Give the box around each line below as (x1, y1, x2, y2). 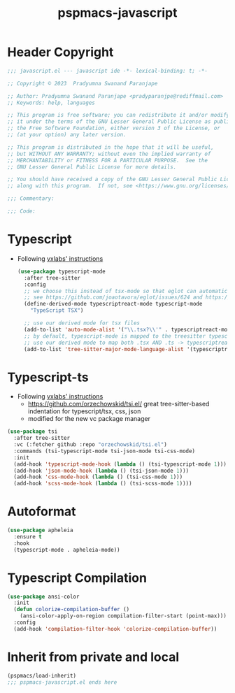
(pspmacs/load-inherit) (7, 672, 77, 679)
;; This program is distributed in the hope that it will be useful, (7, 143, 215, 151)
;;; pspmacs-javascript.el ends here (7, 678, 117, 686)
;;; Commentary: (7, 195, 55, 202)
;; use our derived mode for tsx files (24, 320, 140, 327)
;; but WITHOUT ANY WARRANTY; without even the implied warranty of (7, 150, 211, 157)
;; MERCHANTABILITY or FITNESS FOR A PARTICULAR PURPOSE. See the (7, 157, 208, 164)
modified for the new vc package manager (27, 415, 150, 423)
